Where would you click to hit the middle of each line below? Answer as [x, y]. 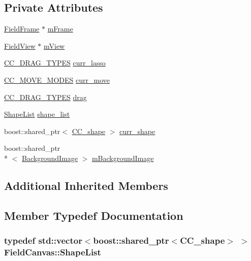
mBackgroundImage [123, 158]
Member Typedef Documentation [94, 215]
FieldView [20, 45]
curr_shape [137, 131]
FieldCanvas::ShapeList [53, 252]
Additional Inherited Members [86, 185]
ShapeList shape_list [37, 114]
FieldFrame [22, 29]
